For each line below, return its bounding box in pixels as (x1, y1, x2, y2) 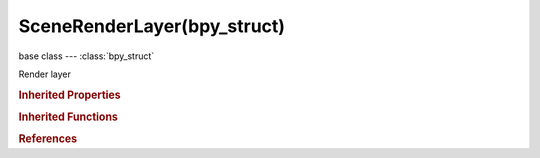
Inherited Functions (18, 110, 119, 124)
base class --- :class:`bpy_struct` (18, 50, 155, 62)
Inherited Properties (18, 88, 122, 102)
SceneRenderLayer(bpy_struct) (18, 15, 285, 37)
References (18, 132, 78, 146)
